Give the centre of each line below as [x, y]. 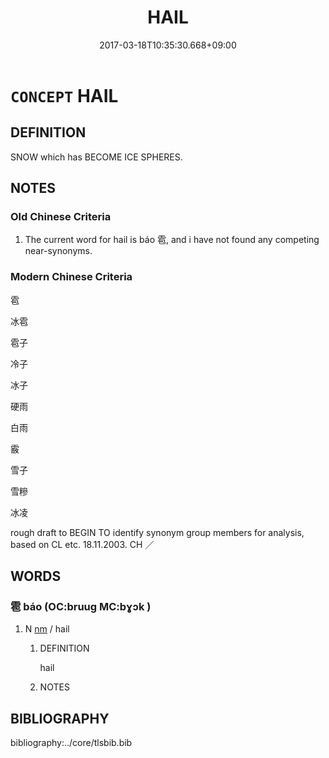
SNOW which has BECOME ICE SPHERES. [96, 157]
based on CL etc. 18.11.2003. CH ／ [82, 544]
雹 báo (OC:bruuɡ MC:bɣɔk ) [81, 607]
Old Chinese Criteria [61, 217]
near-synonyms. [58, 251]
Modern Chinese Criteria [71, 277]
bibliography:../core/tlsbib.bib [71, 743]
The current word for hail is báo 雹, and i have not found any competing [172, 240]
